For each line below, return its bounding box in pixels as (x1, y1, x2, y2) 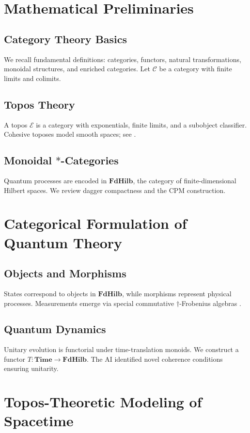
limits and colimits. (4, 73, 61, 83)
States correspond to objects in (4, 288, 96, 298)
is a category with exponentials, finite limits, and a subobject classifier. (36, 119, 247, 129)
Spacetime (4, 411, 74, 431)
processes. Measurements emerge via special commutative (4, 298, 174, 308)
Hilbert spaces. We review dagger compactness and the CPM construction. (4, 185, 226, 195)
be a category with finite (159, 64, 232, 74)
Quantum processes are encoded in (4, 175, 107, 185)
